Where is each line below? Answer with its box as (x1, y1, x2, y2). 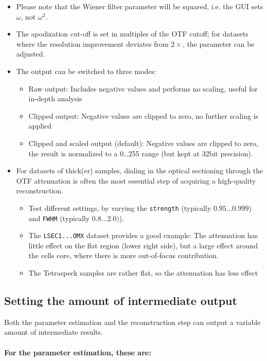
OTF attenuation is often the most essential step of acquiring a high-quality (16, 175, 256, 186)
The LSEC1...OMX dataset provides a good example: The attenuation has (28, 230, 258, 241)
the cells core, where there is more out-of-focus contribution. (28, 250, 219, 261)
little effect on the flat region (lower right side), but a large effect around (28, 240, 258, 250)
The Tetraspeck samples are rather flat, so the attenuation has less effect (28, 267, 258, 278)
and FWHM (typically (28, 212, 90, 223)
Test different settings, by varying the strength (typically (28, 202, 211, 213)
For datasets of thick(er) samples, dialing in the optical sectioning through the (16, 165, 263, 176)
